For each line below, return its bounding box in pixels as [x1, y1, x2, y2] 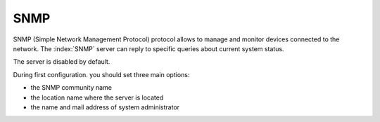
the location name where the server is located [30, 93, 164, 102]
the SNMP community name [30, 83, 113, 92]
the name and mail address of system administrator [30, 102, 179, 111]
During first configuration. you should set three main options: [13, 70, 190, 79]
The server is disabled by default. [13, 57, 110, 66]
